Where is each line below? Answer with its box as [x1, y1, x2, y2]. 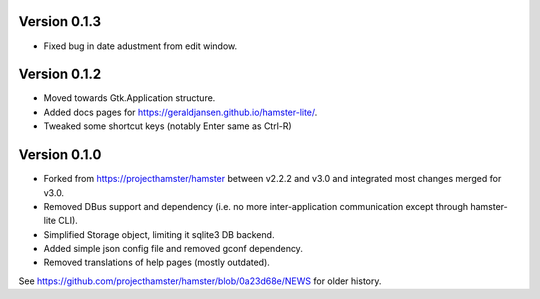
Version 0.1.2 [18, 66, 102, 83]
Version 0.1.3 [18, 13, 102, 30]
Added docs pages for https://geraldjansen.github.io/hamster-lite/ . [43, 106, 318, 118]
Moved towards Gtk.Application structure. [43, 92, 216, 104]
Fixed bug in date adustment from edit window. [43, 40, 238, 52]
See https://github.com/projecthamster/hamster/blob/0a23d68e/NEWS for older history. [18, 275, 382, 287]
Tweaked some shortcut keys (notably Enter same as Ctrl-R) [43, 120, 292, 132]
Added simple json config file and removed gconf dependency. [43, 243, 304, 255]
